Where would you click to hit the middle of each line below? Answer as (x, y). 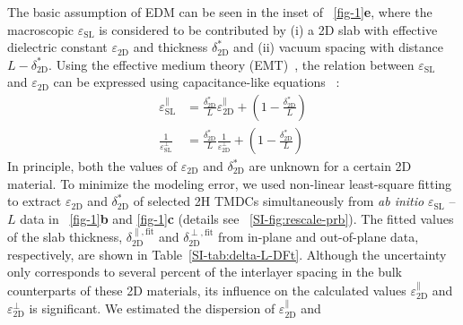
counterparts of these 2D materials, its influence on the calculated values (207, 290)
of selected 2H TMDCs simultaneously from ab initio (279, 201)
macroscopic (40, 29)
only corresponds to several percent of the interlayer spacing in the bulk (205, 272)
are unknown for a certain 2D (330, 166)
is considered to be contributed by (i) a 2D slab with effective (268, 29)
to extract (35, 201)
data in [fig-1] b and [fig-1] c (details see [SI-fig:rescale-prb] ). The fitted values (237, 218)
